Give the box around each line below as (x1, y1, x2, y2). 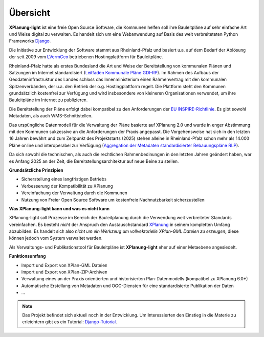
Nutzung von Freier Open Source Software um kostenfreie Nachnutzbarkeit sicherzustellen (21, 197, 205, 202)
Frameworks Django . (9, 38, 51, 44)
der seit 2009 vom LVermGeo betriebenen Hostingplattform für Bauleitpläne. (9, 54, 163, 60)
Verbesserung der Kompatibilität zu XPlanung (21, 183, 113, 189)
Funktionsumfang (9, 253, 46, 259)
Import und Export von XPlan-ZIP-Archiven (21, 269, 108, 275)
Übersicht (9, 7, 50, 18)
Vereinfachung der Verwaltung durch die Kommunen (21, 190, 128, 196)
